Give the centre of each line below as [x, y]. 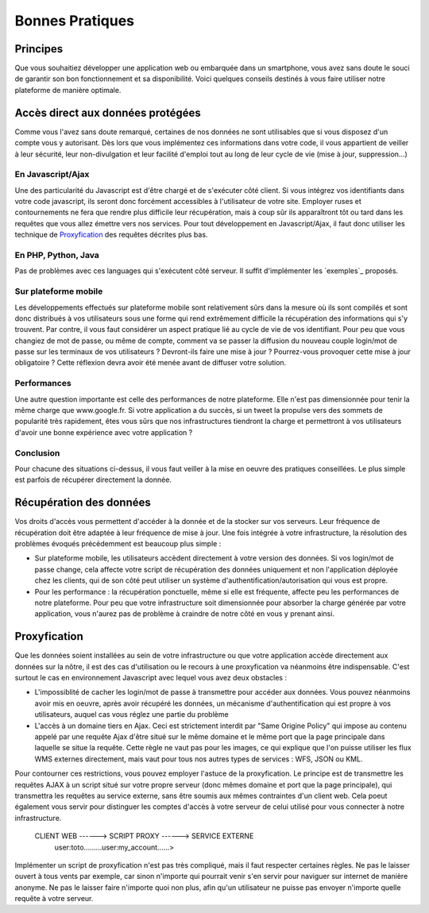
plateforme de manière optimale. [68, 90]
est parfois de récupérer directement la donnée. [93, 480]
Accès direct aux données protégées [108, 112]
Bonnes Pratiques [75, 21]
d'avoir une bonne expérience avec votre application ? [104, 432]
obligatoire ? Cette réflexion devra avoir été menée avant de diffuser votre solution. [151, 363]
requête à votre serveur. [54, 899]
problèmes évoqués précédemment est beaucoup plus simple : [118, 543]
